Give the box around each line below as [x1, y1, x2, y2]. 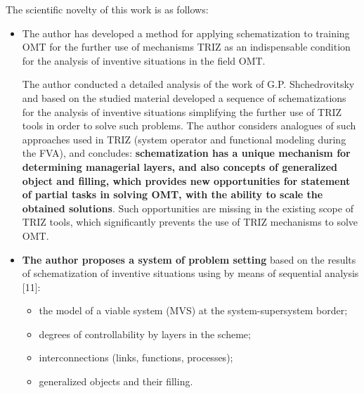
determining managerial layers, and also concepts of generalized [22, 159, 338, 174]
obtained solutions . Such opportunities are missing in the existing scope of [22, 200, 353, 215]
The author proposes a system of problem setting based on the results [22, 252, 356, 266]
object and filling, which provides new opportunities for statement [22, 173, 351, 188]
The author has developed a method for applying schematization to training [22, 25, 350, 40]
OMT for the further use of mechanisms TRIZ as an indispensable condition [22, 39, 351, 54]
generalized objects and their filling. [39, 374, 193, 389]
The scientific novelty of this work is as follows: [6, 2, 209, 16]
